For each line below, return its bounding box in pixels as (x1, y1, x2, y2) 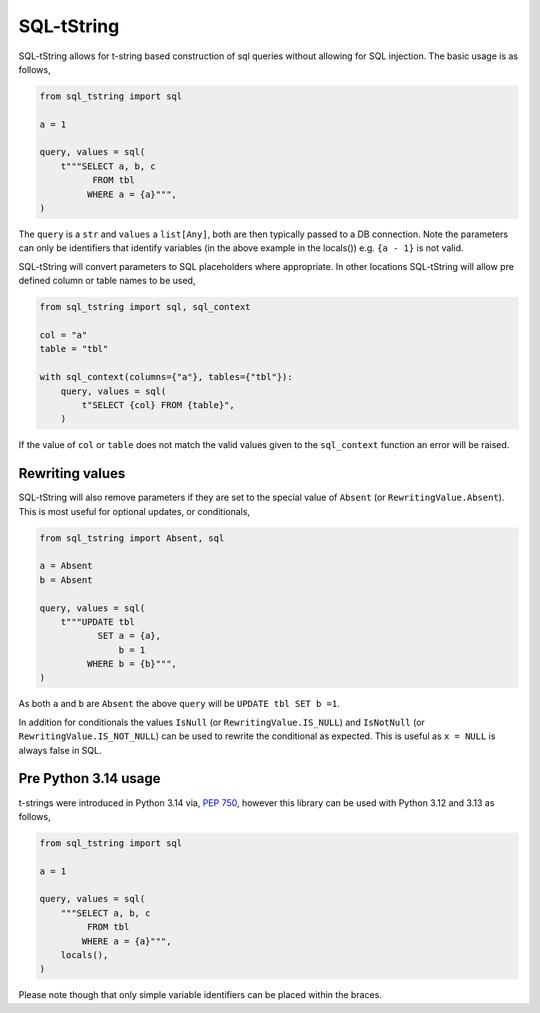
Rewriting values (18, 465, 126, 482)
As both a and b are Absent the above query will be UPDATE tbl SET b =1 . (18, 698, 340, 710)
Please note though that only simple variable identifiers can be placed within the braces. (18, 989, 382, 1001)
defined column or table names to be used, (18, 275, 196, 287)
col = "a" (39, 329, 88, 340)
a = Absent (39, 560, 93, 572)
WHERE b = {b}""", (86, 658, 177, 670)
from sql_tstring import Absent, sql (39, 532, 225, 544)
